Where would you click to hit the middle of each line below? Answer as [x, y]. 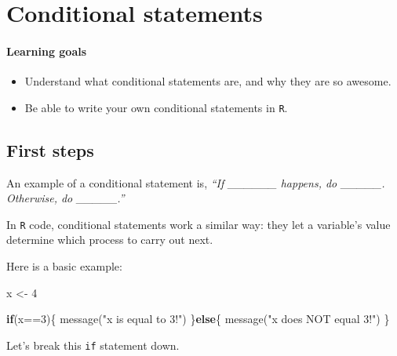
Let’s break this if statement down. [93, 345]
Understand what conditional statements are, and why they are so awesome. [208, 81]
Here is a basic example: [64, 266]
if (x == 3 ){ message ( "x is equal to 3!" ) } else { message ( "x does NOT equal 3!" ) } [198, 319]
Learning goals [47, 51]
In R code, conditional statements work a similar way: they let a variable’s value [198, 224]
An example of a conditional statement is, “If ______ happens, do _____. [196, 182]
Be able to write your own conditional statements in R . [156, 107]
